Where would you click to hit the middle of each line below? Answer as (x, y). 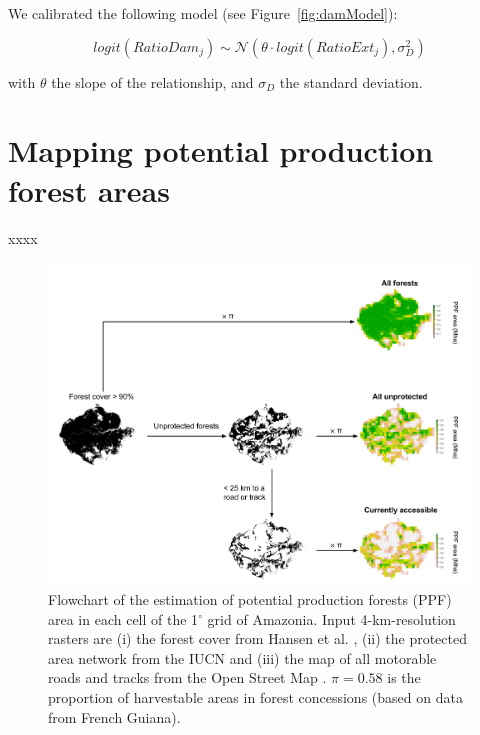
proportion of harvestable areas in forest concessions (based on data (255, 696)
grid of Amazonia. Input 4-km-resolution (331, 618)
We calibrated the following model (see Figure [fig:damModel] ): (203, 13)
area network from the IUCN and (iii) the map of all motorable (242, 657)
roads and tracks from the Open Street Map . (187, 677)
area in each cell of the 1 (123, 618)
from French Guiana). (114, 716)
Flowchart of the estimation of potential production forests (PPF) (250, 598)
